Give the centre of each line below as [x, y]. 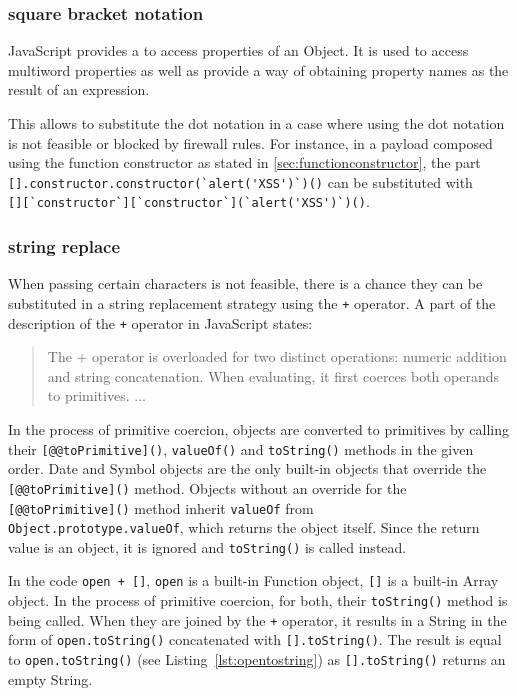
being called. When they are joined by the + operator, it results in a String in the [257, 619]
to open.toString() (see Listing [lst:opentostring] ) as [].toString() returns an [257, 659]
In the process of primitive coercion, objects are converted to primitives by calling [259, 429]
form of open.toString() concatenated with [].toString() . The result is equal [255, 639]
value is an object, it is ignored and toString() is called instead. [207, 546]
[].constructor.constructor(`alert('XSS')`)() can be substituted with [240, 181]
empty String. [50, 678]
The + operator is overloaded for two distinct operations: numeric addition [277, 356]
